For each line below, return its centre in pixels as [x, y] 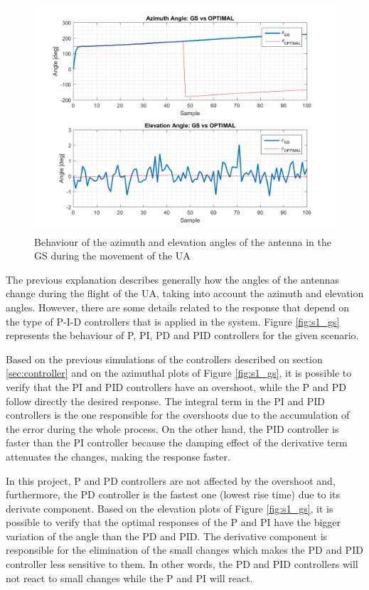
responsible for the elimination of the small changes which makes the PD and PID [184, 550]
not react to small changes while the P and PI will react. [129, 578]
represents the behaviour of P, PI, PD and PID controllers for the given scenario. [182, 335]
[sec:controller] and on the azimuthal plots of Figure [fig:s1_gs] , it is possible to [179, 373]
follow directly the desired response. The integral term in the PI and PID [166, 401]
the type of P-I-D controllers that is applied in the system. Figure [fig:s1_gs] [173, 321]
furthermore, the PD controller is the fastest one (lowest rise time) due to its [173, 494]
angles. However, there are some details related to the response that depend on [178, 307]
